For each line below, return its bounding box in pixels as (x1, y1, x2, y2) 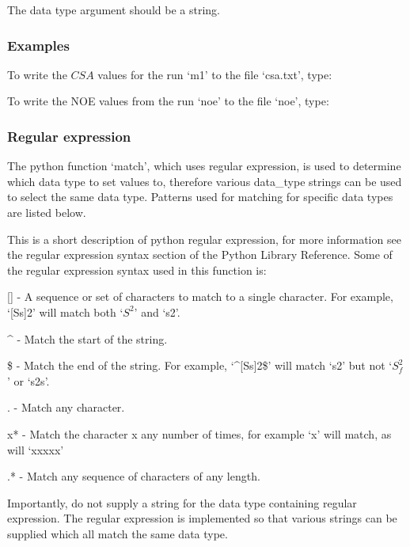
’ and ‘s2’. (134, 303, 180, 320)
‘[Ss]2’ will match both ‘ (7, 303, 123, 320)
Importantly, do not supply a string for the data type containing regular (7, 494, 357, 511)
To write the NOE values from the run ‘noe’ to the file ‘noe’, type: (7, 93, 329, 109)
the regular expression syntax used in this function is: (7, 261, 267, 278)
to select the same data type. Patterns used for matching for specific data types (7, 188, 393, 205)
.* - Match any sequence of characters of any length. (7, 468, 260, 484)
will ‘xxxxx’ (7, 441, 64, 458)
